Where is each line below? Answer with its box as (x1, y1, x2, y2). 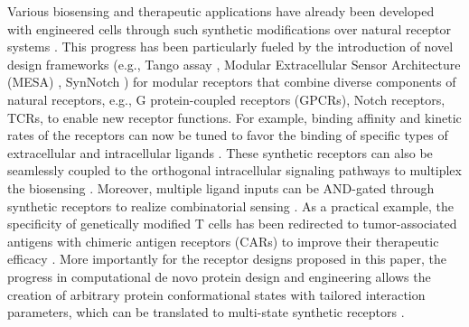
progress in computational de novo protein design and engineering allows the (7, 266, 431, 285)
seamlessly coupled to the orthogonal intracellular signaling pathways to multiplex (7, 161, 462, 180)
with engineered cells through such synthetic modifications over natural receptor (7, 19, 451, 38)
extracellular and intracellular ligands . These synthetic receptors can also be (7, 143, 433, 162)
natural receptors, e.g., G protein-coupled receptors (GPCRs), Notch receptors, (7, 89, 446, 108)
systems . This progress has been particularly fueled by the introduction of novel (7, 37, 454, 56)
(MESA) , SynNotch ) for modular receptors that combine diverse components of (7, 72, 456, 91)
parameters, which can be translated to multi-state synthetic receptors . (7, 303, 405, 322)
